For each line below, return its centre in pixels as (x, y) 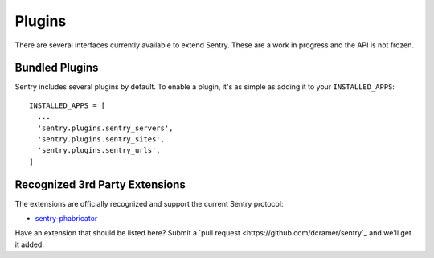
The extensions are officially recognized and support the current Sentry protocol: (149, 203)
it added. (29, 244)
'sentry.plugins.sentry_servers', (105, 128)
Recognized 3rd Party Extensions (100, 184)
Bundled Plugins (57, 68)
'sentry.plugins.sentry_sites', (101, 139)
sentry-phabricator (66, 219)
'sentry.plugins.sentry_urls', (99, 150)
